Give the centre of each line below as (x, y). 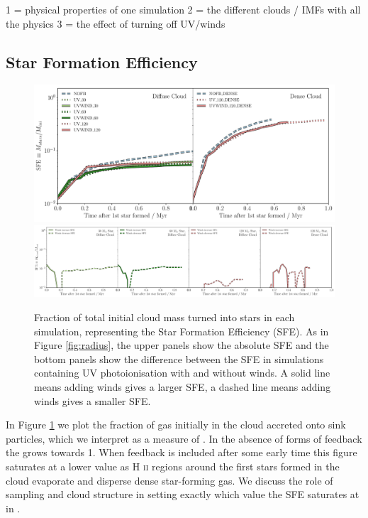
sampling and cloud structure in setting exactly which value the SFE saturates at (183, 494)
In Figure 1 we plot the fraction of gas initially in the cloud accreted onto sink (176, 425)
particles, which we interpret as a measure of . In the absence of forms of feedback (184, 438)
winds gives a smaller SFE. (93, 400)
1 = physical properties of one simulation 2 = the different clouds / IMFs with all (183, 9)
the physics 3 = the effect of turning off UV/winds (116, 23)
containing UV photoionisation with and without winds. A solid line (182, 373)
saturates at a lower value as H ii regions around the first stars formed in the (173, 466)
